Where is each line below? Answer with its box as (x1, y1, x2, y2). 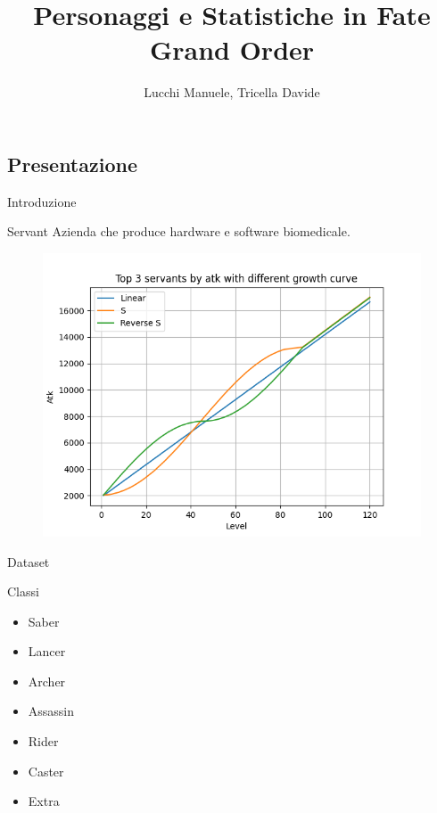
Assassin (28, 702, 75, 720)
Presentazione (7, 150, 137, 177)
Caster (28, 761, 64, 780)
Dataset (7, 552, 50, 571)
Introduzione (7, 192, 77, 210)
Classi (7, 582, 39, 601)
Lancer (28, 642, 66, 661)
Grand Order (149, 31, 315, 68)
